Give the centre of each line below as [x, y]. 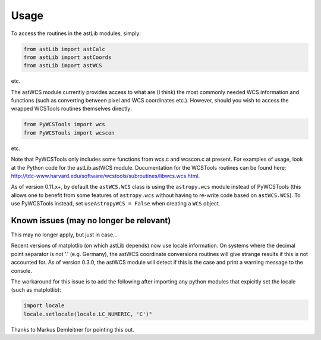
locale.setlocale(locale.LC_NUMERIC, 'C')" [88, 314]
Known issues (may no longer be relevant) [91, 220]
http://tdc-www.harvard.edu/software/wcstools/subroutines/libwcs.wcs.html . [106, 176]
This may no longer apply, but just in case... [64, 235]
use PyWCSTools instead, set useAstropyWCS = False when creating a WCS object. [116, 204]
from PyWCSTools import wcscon [69, 133]
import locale [44, 306]
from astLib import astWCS [63, 66]
